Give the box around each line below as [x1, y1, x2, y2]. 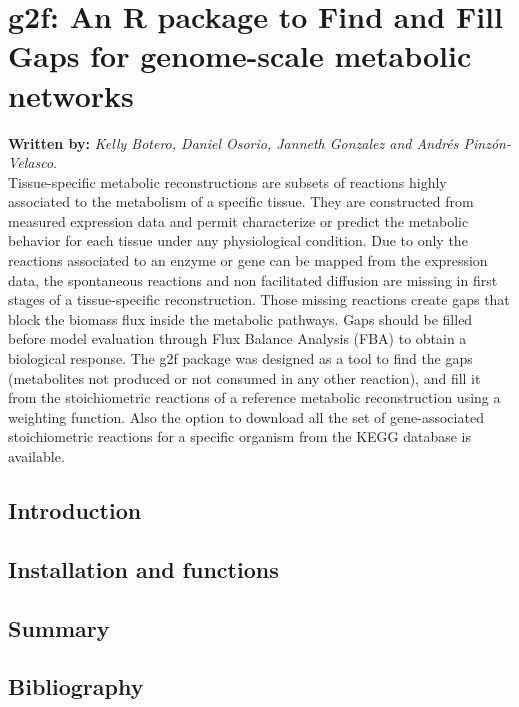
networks [8, 74, 134, 115]
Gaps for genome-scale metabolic [8, 35, 472, 76]
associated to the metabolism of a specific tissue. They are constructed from [8, 191, 474, 212]
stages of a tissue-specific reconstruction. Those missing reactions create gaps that [8, 289, 510, 310]
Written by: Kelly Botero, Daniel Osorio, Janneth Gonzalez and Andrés [8, 132, 459, 153]
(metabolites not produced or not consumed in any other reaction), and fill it [8, 367, 481, 388]
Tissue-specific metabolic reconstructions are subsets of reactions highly [8, 171, 447, 192]
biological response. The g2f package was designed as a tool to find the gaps [8, 348, 473, 369]
